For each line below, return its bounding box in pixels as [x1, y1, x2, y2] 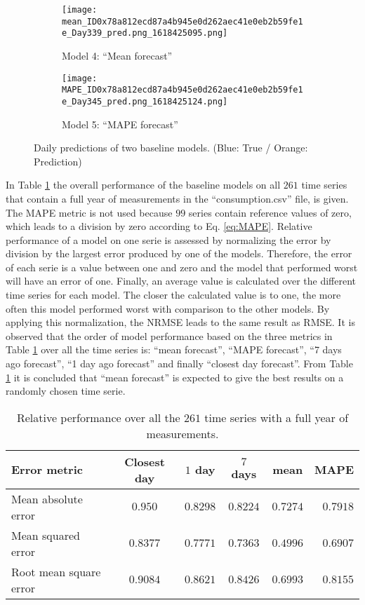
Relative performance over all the [16, 409, 180, 426]
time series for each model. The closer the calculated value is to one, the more [6, 287, 341, 302]
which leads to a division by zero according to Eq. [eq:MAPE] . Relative [6, 219, 312, 233]
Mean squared [11, 526, 80, 543]
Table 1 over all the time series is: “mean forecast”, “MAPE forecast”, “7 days [6, 342, 342, 357]
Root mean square [11, 563, 101, 580]
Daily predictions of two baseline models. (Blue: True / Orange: [34, 140, 308, 155]
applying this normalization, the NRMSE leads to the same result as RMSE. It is [6, 315, 355, 329]
